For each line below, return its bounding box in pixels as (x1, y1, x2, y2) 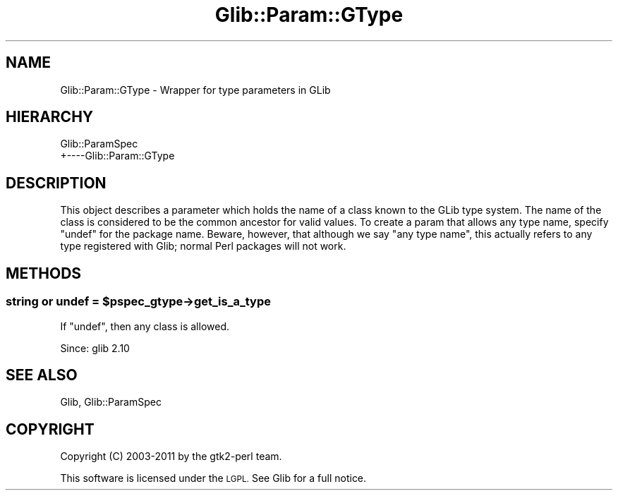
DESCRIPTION (6, 174, 107, 192)
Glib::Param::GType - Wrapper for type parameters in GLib (60, 83, 331, 96)
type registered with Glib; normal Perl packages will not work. (60, 240, 346, 253)
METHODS (6, 264, 82, 282)
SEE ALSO (6, 365, 78, 384)
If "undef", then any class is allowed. (60, 320, 230, 332)
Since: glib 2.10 (60, 341, 130, 354)
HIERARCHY (6, 108, 94, 126)
